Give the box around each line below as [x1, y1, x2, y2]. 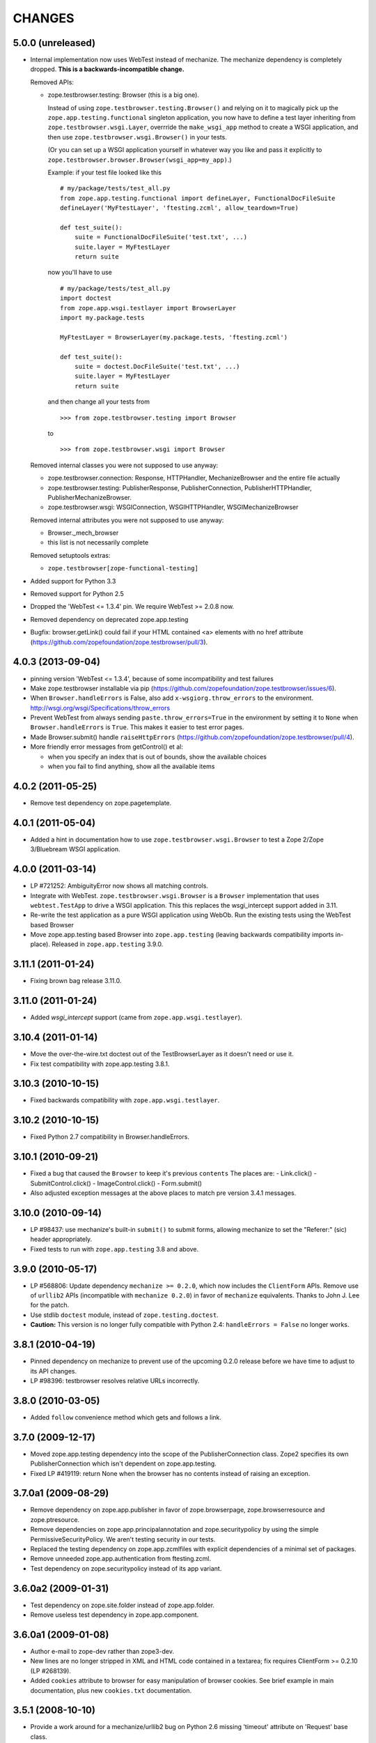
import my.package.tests [60, 314, 145, 322]
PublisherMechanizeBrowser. [47, 493, 132, 501]
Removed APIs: [30, 77, 75, 86]
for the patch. [30, 1301, 70, 1309]
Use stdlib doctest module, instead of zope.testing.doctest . [30, 1311, 219, 1319]
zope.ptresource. [30, 1515, 80, 1523]
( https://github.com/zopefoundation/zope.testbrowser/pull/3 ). [30, 638, 208, 646]
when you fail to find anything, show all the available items [47, 762, 215, 770]
